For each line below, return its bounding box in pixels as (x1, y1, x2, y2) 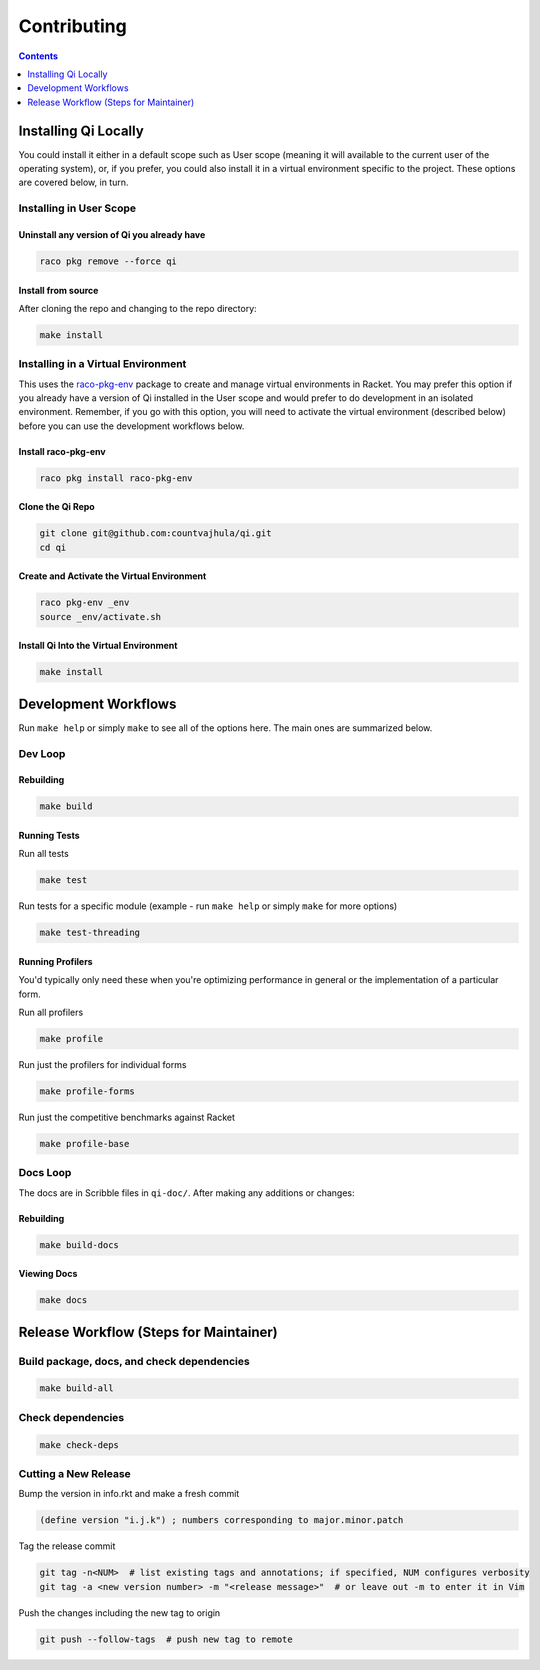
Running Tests (18, 829, 80, 841)
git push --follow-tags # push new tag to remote (39, 1633, 294, 1645)
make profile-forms (39, 1086, 135, 1097)
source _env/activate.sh (39, 611, 162, 622)
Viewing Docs (18, 1268, 78, 1280)
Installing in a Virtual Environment (18, 357, 187, 371)
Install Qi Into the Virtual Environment (18, 640, 178, 652)
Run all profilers (18, 1006, 84, 1019)
